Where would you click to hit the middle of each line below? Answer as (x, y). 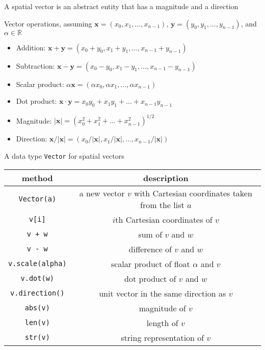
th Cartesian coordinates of (164, 219)
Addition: (31, 47)
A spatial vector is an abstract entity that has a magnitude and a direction (121, 6)
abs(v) (37, 308)
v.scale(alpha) (37, 264)
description (166, 178)
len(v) (37, 323)
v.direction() (37, 293)
